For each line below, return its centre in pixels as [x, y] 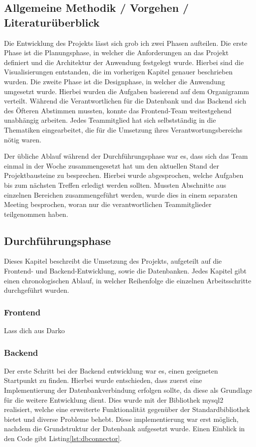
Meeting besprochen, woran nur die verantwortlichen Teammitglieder [108, 204]
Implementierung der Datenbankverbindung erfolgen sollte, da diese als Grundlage [128, 390]
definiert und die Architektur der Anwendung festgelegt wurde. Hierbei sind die [124, 62]
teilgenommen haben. [36, 214]
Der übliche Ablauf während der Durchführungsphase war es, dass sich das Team [126, 156]
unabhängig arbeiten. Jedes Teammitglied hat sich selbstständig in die [110, 120]
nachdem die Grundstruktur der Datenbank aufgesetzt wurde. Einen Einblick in [125, 429]
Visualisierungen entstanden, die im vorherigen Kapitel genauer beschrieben [118, 72]
